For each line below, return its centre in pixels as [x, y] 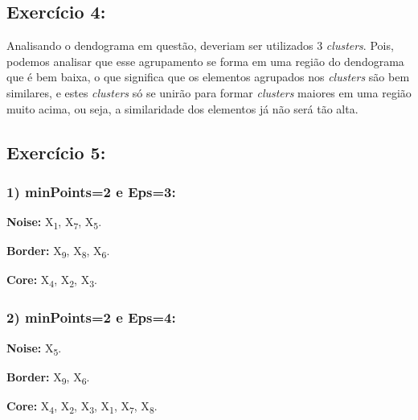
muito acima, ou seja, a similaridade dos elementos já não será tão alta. [182, 108]
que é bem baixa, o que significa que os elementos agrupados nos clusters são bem [208, 77]
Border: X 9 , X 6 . [48, 377]
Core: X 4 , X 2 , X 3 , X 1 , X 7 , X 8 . [82, 407]
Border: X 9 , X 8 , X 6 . [58, 252]
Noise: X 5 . [34, 348]
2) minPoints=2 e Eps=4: [91, 317]
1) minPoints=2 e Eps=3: [91, 191]
